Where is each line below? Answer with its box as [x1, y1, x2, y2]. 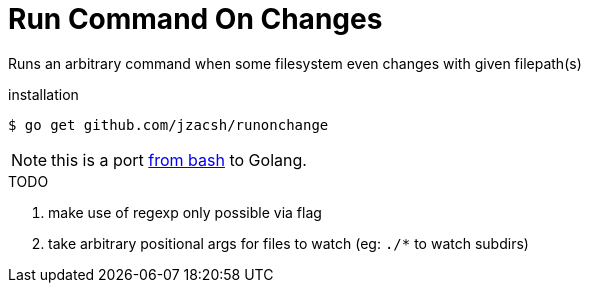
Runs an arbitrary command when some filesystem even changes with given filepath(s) [8, 54, 582, 72]
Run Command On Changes [8, 2, 383, 36]
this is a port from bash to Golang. [51, 149, 307, 170]
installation [8, 85, 79, 103]
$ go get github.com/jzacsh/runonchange [8, 116, 329, 133]
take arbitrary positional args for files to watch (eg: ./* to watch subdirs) [48, 234, 529, 252]
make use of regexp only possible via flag [48, 203, 322, 221]
